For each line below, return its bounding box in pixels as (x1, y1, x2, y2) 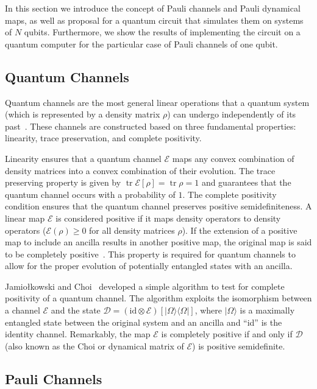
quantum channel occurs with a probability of (5, 187, 176, 200)
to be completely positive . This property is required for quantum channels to (5, 247, 296, 260)
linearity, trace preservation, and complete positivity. (5, 131, 202, 144)
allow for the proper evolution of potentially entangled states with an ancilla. (5, 259, 293, 272)
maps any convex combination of (172, 152, 294, 164)
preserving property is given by (5, 176, 121, 189)
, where (194, 304, 223, 317)
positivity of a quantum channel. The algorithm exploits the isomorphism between (5, 292, 312, 304)
